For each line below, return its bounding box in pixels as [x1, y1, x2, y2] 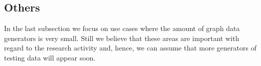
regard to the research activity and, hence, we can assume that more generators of [4, 42, 256, 53]
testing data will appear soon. [4, 52, 96, 62]
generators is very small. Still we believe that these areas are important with [4, 32, 239, 43]
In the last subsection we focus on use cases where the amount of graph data [4, 23, 240, 33]
